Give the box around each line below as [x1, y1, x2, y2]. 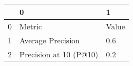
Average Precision [19, 35, 80, 46]
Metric [19, 21, 42, 32]
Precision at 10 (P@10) [19, 49, 98, 60]
